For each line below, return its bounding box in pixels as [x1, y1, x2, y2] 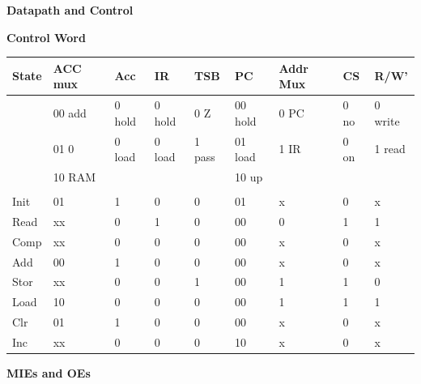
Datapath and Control [6, 2, 134, 18]
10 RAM [53, 169, 96, 185]
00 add [53, 104, 87, 121]
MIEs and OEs [6, 365, 91, 382]
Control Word [6, 28, 86, 45]
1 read [374, 140, 406, 157]
